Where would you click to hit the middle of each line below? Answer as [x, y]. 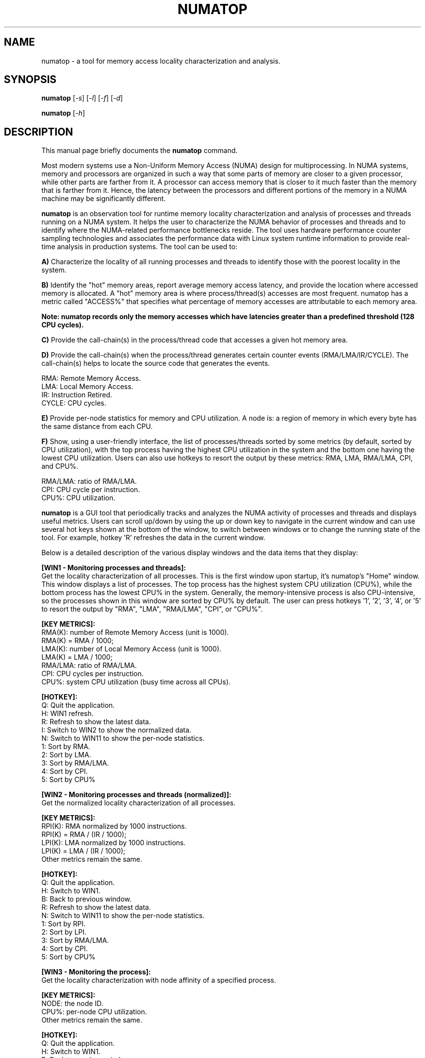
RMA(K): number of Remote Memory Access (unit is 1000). [135, 632]
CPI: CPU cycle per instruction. [91, 490]
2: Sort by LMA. [66, 755]
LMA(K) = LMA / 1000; [77, 657]
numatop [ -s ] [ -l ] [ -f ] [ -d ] [82, 98]
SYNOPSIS [30, 80]
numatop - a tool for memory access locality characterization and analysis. [161, 61]
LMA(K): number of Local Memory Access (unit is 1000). [131, 649]
